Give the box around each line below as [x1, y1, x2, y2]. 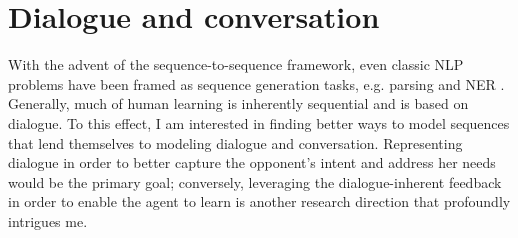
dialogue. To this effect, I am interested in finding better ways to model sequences [8, 112, 510, 133]
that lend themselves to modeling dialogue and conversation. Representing [8, 132, 463, 153]
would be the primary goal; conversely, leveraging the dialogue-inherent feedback [8, 171, 502, 192]
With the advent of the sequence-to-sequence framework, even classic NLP [8, 54, 464, 75]
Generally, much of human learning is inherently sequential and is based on [8, 93, 469, 114]
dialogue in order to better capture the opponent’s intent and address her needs [8, 152, 496, 173]
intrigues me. [8, 210, 88, 231]
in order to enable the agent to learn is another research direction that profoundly [8, 191, 511, 212]
